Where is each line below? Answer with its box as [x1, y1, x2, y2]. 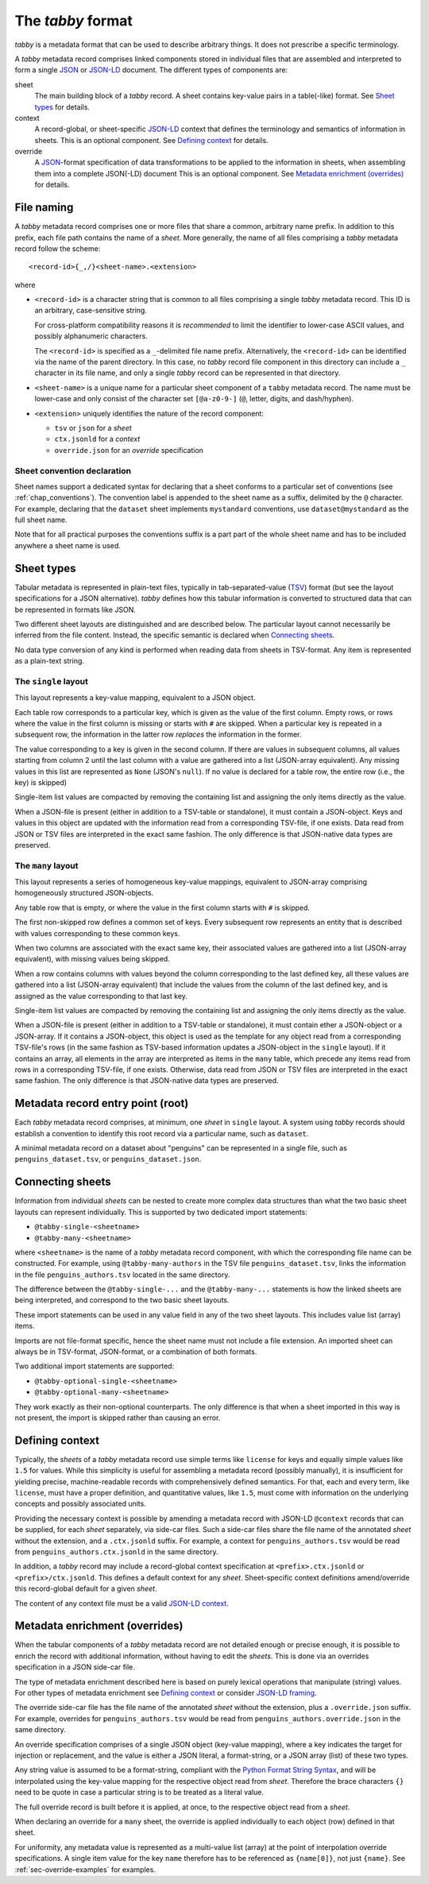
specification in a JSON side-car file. [14, 1662, 135, 1672]
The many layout [14, 860, 79, 871]
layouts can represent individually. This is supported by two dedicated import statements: [14, 1207, 307, 1217]
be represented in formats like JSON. [14, 605, 137, 614]
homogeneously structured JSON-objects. [14, 888, 154, 898]
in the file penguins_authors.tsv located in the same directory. [14, 1270, 230, 1279]
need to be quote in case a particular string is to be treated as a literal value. [14, 1788, 264, 1797]
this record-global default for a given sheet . [14, 1584, 157, 1593]
